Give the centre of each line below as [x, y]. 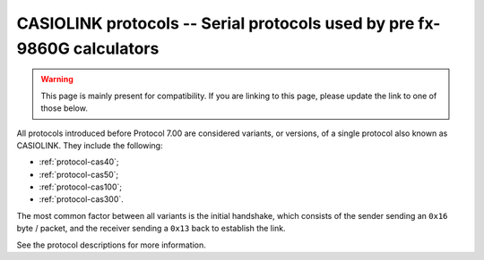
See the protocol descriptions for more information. [111, 245]
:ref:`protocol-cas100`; [81, 187]
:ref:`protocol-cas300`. [82, 199]
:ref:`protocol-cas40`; [79, 162]
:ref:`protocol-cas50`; [79, 174]
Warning [57, 80]
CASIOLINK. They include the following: [90, 145]
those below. [65, 108]
